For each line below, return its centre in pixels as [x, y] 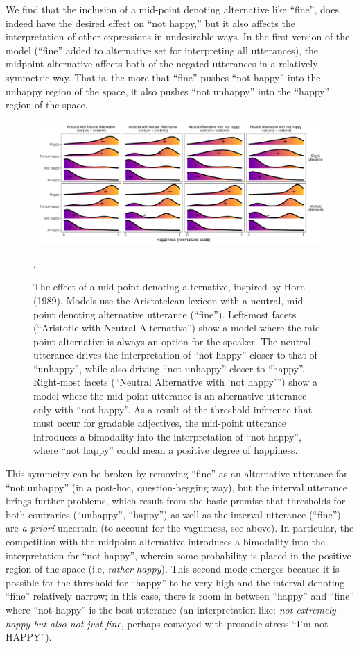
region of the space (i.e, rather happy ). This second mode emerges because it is [173, 569]
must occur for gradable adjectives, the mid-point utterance [160, 423]
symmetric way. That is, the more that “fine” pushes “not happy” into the [163, 77]
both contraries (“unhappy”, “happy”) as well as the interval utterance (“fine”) [173, 514]
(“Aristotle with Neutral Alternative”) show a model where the [167, 328]
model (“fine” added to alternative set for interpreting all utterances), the [162, 50]
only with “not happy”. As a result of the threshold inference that [173, 409]
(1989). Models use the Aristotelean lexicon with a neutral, [159, 300]
